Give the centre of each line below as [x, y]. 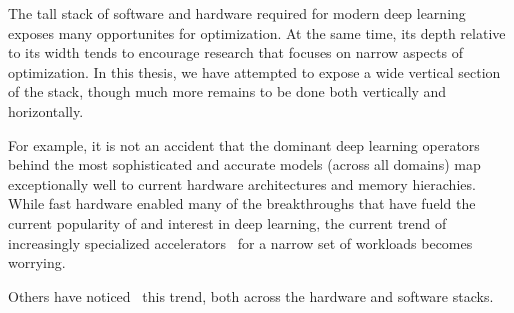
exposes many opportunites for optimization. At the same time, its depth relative [257, 32]
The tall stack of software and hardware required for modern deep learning [237, 13]
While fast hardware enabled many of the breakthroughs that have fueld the [242, 203]
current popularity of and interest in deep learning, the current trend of [227, 222]
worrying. [37, 262]
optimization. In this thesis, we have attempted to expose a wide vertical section [254, 71]
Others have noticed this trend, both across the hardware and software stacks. [251, 295]
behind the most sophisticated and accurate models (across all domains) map [244, 164]
